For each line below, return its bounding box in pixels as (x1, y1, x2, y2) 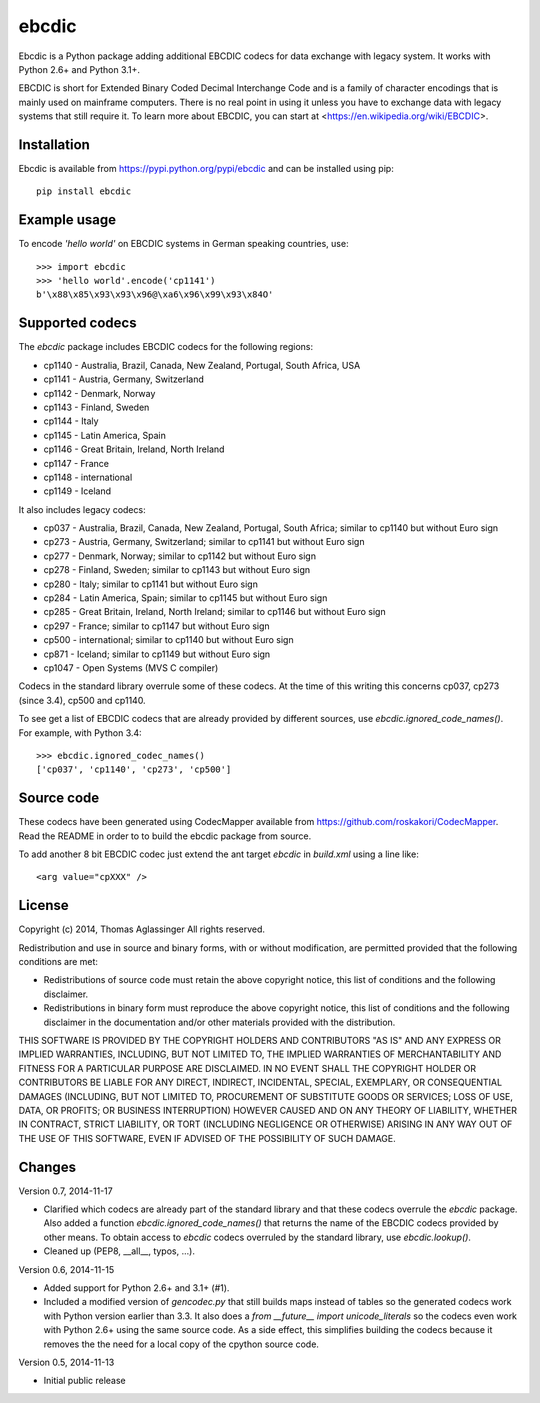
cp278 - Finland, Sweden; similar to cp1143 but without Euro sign (43, 564, 311, 576)
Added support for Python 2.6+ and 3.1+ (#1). (43, 1282, 230, 1294)
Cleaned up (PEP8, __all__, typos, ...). (43, 1245, 195, 1257)
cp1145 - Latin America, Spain (43, 429, 167, 441)
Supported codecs (18, 315, 137, 332)
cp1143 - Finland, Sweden (43, 401, 150, 413)
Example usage (18, 211, 117, 229)
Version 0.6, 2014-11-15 (18, 1263, 115, 1275)
